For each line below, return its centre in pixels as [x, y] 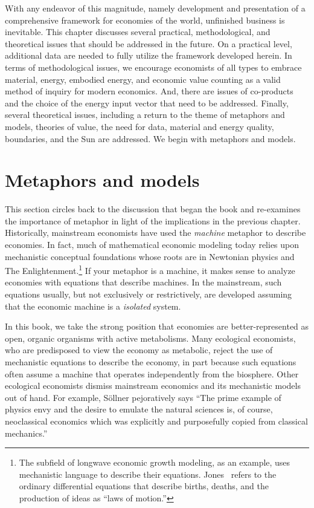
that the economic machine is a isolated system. [93, 306]
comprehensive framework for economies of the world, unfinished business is [145, 20]
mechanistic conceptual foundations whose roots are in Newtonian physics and [150, 256]
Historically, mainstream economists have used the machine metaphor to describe [155, 233]
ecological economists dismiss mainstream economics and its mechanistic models [153, 386]
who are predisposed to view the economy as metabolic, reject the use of [139, 350]
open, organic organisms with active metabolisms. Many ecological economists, [150, 338]
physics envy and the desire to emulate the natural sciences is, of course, [139, 409]
